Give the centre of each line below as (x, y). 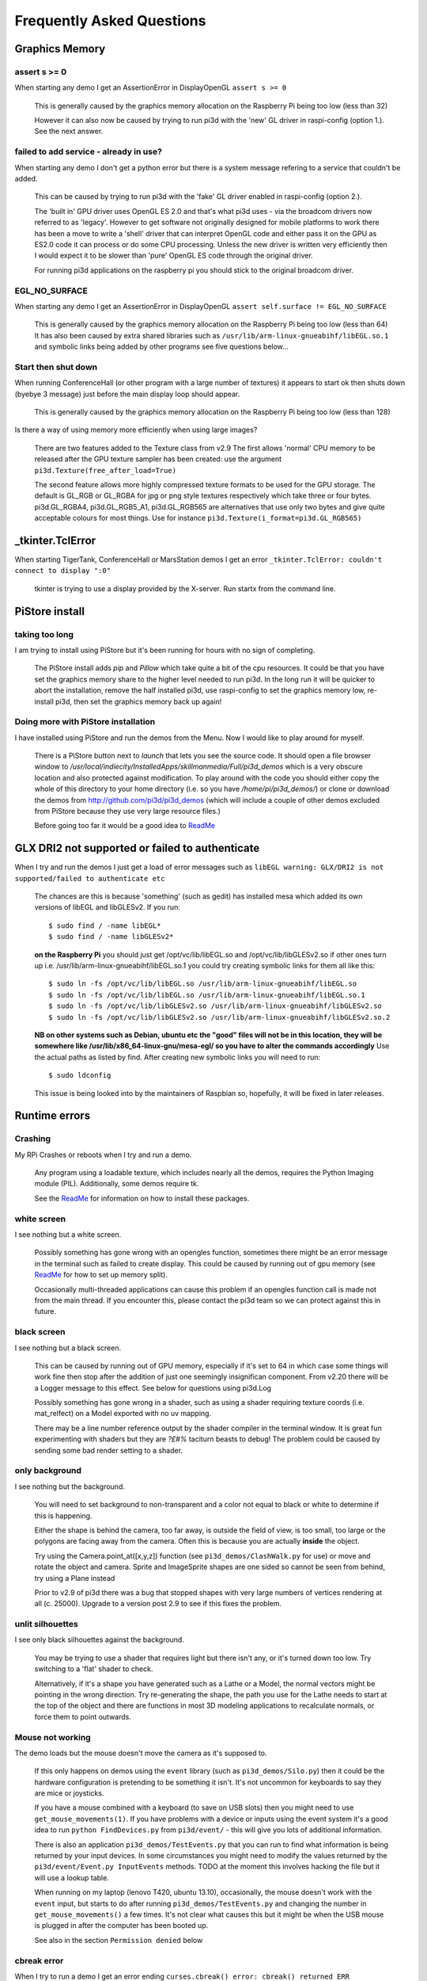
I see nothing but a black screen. (68, 1348)
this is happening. (63, 1515)
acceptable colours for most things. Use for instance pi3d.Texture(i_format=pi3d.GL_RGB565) (198, 518)
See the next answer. (69, 132)
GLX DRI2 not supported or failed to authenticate (137, 848)
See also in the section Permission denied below (119, 1940)
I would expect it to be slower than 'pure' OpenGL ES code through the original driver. (174, 256)
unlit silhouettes (46, 1624)
